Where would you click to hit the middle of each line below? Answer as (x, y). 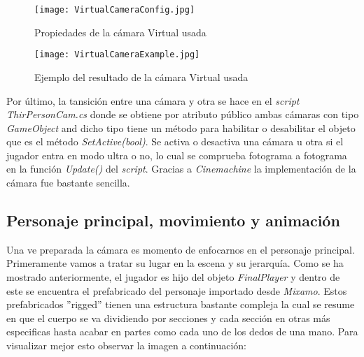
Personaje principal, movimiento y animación (173, 220)
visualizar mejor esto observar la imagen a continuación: (126, 345)
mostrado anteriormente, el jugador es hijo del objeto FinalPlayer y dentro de (173, 277)
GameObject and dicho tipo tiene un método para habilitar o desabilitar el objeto (181, 127)
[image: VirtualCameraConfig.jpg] (115, 10)
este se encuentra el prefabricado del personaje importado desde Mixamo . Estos (177, 290)
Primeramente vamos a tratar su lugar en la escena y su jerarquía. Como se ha (175, 263)
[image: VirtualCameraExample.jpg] (117, 55)
